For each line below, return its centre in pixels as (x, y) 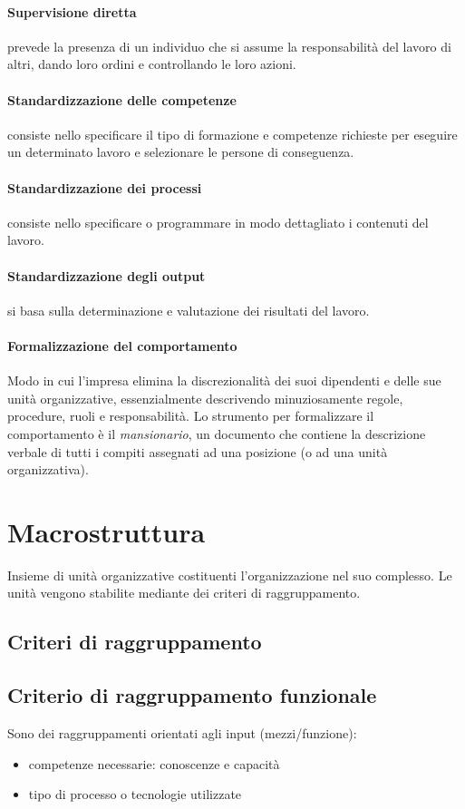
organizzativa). (48, 469)
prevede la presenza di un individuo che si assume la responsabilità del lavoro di (229, 46)
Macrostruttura (107, 531)
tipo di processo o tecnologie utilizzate (135, 794)
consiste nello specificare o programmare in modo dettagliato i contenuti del (218, 222)
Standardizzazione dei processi (105, 187)
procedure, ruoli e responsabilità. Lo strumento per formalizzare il (191, 416)
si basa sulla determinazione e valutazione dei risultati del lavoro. (189, 310)
